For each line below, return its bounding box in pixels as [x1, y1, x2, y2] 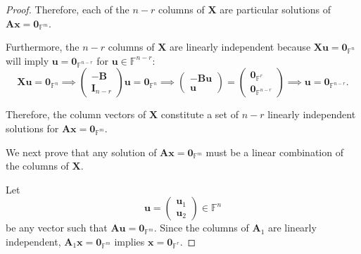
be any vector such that [6, 220, 108, 235]
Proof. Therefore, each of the [6, 2, 129, 16]
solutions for [6, 120, 59, 135]
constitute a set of [160, 107, 239, 122]
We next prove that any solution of [6, 144, 157, 159]
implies [114, 234, 145, 248]
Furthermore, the [6, 39, 80, 54]
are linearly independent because [170, 39, 311, 54]
